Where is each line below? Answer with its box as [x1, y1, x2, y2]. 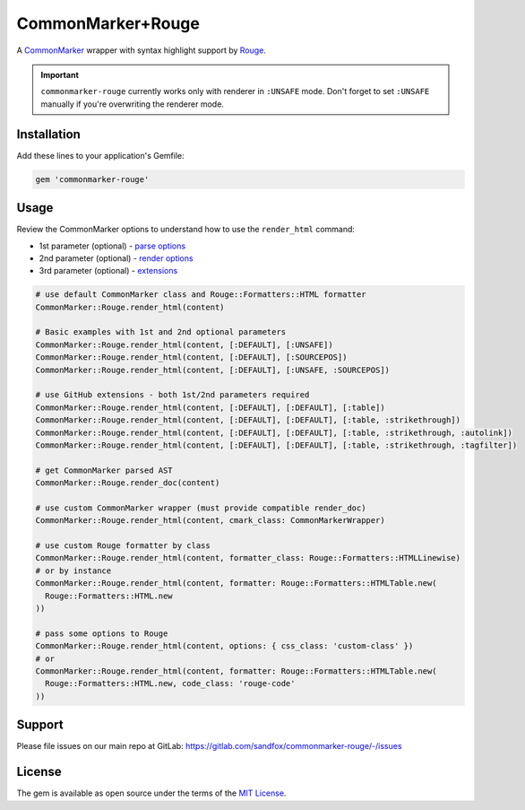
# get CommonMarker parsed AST [35, 465, 174, 475]
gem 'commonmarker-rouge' [35, 174, 150, 184]
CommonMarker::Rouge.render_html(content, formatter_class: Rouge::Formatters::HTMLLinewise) [35, 553, 461, 563]
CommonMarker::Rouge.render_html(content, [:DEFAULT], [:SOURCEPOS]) [35, 353, 348, 362]
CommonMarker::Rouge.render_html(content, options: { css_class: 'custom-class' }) [35, 641, 414, 651]
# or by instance [35, 565, 112, 576]
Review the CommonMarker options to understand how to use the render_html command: [16, 224, 356, 235]
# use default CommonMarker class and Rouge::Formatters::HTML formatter [35, 290, 366, 300]
